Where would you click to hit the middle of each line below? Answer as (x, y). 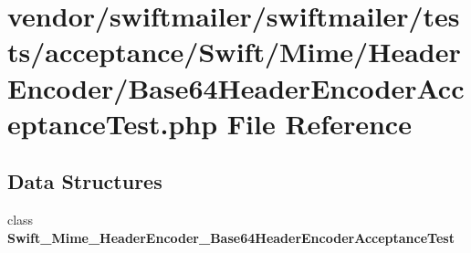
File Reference (319, 123)
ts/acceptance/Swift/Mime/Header (234, 52)
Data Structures (85, 181)
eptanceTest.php (113, 123)
